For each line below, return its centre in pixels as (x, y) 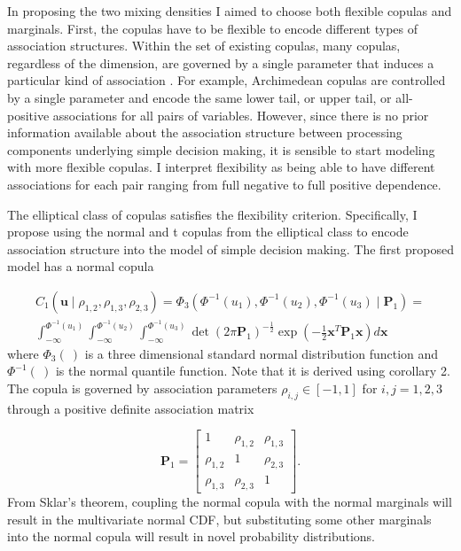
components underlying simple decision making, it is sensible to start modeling (221, 149)
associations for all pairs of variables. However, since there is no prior (241, 115)
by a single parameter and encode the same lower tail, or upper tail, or (199, 97)
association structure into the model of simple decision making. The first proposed (230, 248)
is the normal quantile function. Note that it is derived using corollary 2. (253, 371)
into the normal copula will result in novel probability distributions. (191, 536)
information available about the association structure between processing (205, 132)
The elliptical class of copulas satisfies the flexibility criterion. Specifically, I (212, 214)
